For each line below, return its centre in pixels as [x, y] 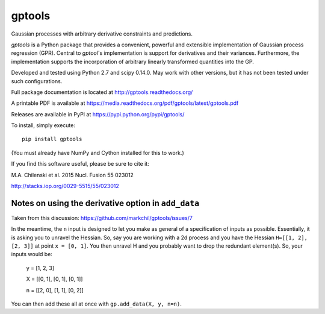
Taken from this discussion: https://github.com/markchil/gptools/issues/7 [102, 218]
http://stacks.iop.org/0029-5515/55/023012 [65, 186]
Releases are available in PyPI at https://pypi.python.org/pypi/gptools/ [98, 114]
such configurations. [37, 81]
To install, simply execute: [43, 125]
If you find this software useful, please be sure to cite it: [80, 164]
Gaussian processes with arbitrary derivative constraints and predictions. [102, 34]
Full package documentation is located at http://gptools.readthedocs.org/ [102, 92]
